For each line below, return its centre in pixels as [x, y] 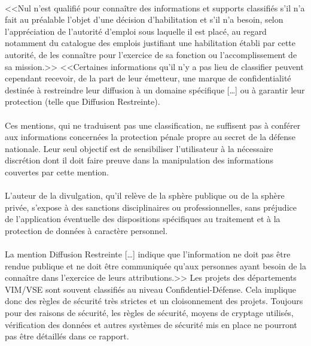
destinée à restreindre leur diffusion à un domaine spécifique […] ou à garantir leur [155, 89]
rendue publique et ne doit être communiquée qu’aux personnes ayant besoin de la [155, 265]
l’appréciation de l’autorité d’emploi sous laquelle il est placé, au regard [136, 31]
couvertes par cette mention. [57, 172]
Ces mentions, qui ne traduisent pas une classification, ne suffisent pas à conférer [153, 125]
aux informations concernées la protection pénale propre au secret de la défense [150, 137]
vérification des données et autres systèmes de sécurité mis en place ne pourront [151, 324]
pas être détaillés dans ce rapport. [67, 336]
